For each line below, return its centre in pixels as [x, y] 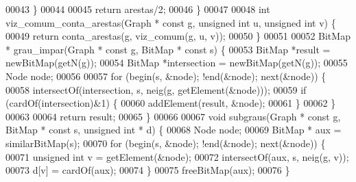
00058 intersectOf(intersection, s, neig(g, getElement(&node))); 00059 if [156, 89]
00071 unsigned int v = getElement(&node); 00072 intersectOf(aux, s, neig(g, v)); [177, 156]
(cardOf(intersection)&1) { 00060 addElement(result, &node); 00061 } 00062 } [171, 103]
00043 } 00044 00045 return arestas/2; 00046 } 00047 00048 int [138, 9]
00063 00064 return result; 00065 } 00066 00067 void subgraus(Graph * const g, [173, 116]
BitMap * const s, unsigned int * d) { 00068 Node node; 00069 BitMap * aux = [174, 130]
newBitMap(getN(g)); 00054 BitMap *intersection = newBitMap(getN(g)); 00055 [177, 63]
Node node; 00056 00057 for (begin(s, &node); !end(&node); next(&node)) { [166, 76]
